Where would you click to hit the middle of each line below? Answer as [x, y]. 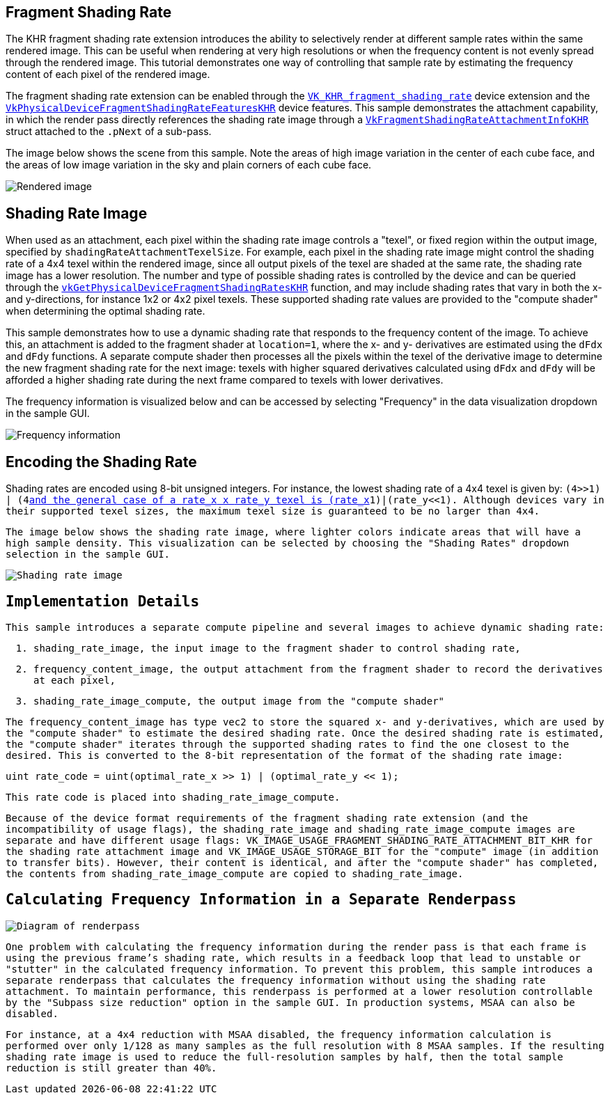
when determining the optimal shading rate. [105, 311]
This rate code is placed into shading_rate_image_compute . [173, 797]
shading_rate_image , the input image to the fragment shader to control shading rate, [277, 648]
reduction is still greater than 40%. [111, 1068]
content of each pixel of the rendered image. [108, 74]
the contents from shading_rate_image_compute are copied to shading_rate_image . [235, 873]
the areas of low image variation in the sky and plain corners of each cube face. [189, 165]
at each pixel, [75, 680]
